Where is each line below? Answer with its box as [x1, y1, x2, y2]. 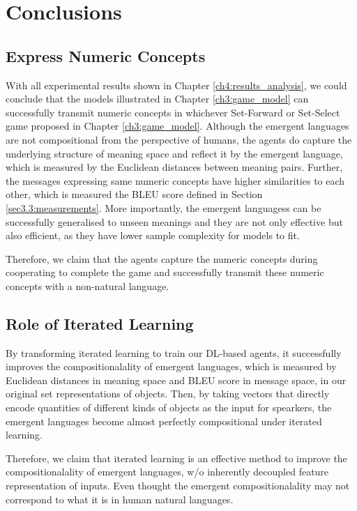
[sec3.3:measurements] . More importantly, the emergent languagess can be [6, 200, 321, 215]
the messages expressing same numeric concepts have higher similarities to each [6, 173, 345, 188]
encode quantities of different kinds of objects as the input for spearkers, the [6, 400, 332, 415]
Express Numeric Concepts [6, 45, 206, 66]
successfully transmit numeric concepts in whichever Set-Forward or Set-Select [6, 105, 340, 119]
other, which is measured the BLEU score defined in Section [6, 187, 263, 201]
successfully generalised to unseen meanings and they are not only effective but [6, 214, 343, 229]
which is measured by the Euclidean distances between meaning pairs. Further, [6, 160, 343, 174]
